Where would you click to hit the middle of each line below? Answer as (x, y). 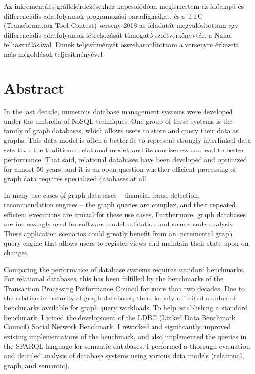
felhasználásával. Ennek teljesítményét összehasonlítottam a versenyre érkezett (122, 44)
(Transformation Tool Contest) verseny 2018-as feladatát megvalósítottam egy (121, 25)
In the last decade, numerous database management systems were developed (118, 111)
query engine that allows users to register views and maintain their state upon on (126, 243)
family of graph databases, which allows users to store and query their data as (121, 130)
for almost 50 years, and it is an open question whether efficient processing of (120, 169)
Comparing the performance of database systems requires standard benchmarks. (124, 269)
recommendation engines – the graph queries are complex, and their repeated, (121, 205)
